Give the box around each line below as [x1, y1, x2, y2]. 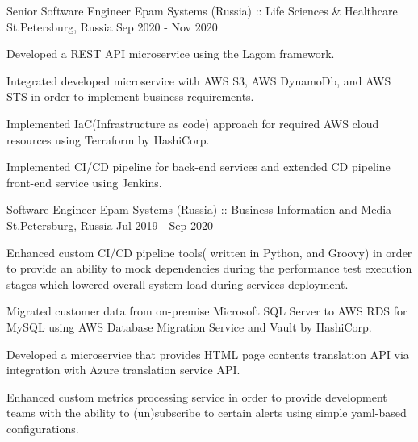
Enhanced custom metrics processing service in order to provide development [6, 388, 387, 405]
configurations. [6, 419, 79, 436]
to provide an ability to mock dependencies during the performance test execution [6, 260, 412, 277]
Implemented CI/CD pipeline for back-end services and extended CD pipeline [6, 158, 391, 175]
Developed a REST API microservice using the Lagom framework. [6, 45, 335, 62]
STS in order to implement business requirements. [6, 88, 254, 105]
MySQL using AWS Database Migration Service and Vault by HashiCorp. [6, 318, 372, 335]
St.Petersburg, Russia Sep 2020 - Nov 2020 [6, 18, 218, 35]
